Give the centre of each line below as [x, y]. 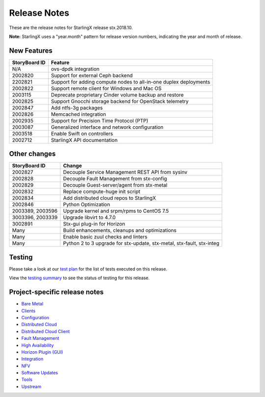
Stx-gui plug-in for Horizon [94, 224]
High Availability [38, 345]
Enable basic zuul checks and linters [105, 237]
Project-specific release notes [56, 292]
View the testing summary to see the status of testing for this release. [79, 278]
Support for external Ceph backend [92, 75]
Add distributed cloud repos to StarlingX [110, 198]
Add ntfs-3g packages [77, 107]
